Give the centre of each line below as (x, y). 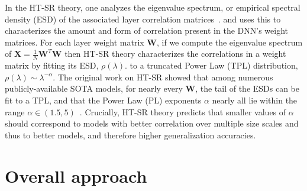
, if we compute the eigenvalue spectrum (230, 42)
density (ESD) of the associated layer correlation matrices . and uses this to (143, 19)
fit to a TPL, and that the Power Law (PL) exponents (103, 100)
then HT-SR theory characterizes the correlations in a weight (175, 54)
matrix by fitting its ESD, (52, 65)
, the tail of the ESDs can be (248, 88)
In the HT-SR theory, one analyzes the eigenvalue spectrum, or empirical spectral (153, 7)
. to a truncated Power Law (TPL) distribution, (211, 65)
